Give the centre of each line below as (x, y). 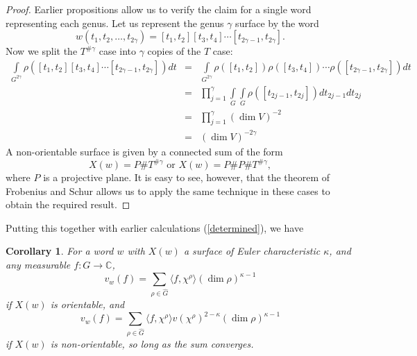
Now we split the (42, 51)
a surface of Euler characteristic (252, 251)
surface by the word (277, 23)
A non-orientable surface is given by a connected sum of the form (144, 151)
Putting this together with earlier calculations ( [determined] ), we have (155, 227)
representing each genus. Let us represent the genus (115, 23)
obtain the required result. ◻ (68, 204)
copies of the (174, 51)
